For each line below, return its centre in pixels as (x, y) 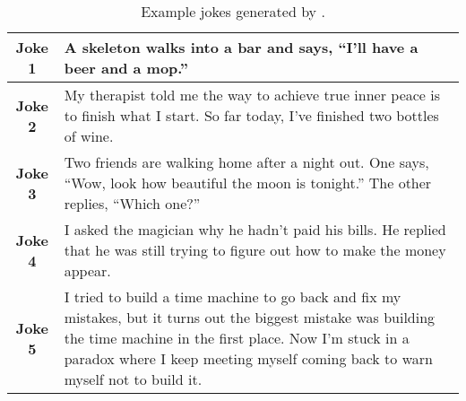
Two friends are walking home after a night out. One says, (246, 162)
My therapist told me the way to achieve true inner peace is (252, 95)
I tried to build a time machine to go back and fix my (233, 296)
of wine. (89, 136)
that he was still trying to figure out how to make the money (255, 250)
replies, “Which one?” (132, 203)
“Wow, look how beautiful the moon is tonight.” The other (248, 183)
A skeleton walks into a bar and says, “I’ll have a (241, 47)
